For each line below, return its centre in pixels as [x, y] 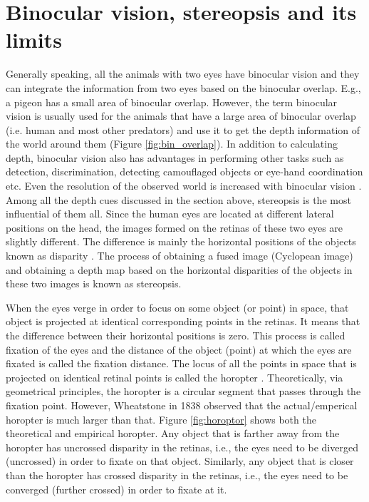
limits [34, 40]
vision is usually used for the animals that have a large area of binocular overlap [181, 116]
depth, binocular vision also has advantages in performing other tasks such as [175, 157]
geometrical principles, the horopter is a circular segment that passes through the [183, 391]
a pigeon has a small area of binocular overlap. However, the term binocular [172, 102]
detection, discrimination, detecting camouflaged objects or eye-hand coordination [184, 171]
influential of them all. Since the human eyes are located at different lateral [170, 214]
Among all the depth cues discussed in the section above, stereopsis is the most [178, 199]
